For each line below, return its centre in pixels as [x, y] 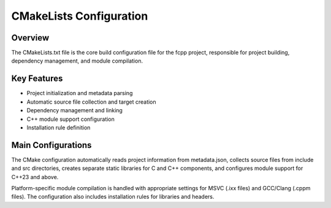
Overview [30, 38]
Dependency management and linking [74, 110]
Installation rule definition [59, 127]
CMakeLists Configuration [80, 16]
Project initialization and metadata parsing [80, 93]
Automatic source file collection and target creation [91, 102]
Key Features [37, 79]
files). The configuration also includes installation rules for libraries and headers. [113, 197]
